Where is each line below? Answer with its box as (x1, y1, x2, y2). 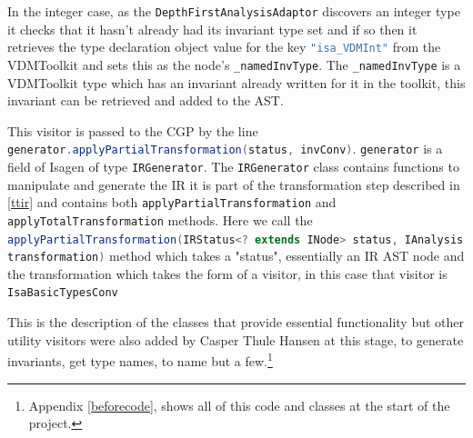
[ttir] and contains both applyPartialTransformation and (7, 193, 337, 212)
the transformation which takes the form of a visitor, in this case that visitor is (7, 264, 448, 283)
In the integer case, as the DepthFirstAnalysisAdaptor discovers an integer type (7, 2, 460, 20)
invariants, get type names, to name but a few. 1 (7, 349, 273, 370)
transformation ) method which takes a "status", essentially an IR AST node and (7, 246, 465, 265)
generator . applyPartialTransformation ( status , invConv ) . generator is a (7, 139, 443, 158)
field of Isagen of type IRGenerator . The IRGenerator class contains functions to (7, 157, 459, 175)
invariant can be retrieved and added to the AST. (7, 91, 284, 110)
